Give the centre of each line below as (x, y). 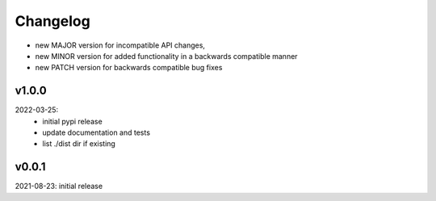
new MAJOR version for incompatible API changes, (120, 45)
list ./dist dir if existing (79, 144)
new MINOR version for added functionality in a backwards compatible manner (166, 56)
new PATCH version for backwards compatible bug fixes (129, 68)
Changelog (52, 21)
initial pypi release (72, 121)
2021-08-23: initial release (59, 186)
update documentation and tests (96, 132)
